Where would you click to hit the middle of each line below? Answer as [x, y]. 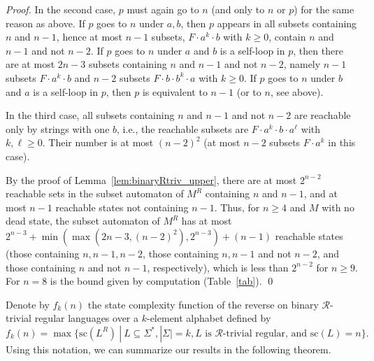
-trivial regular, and [265, 333]
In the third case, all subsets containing [90, 115]
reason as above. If [45, 23]
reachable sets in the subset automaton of [95, 193]
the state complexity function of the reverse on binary [203, 304]
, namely [302, 64]
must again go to [163, 9]
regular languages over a [87, 318]
